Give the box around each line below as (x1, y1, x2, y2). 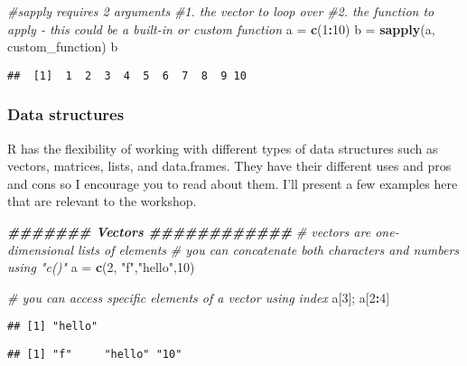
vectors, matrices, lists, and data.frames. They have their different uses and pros (7, 156, 452, 175)
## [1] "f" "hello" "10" (7, 348, 182, 361)
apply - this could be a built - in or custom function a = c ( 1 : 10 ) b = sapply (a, (7, 19, 435, 38)
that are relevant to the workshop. (7, 192, 197, 211)
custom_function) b (7, 37, 118, 56)
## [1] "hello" (7, 320, 98, 333)
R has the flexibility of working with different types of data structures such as (7, 138, 438, 157)
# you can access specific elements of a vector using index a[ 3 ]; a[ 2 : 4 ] (7, 287, 390, 306)
